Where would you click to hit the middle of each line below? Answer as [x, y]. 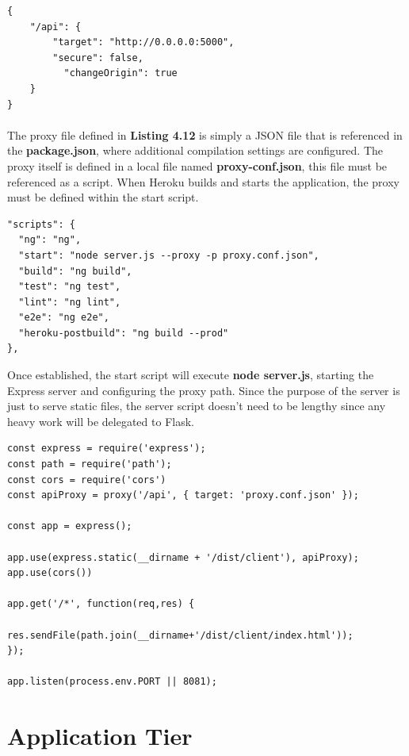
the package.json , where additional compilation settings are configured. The [195, 150]
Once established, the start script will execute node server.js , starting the [191, 375]
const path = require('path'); [90, 464]
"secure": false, [98, 58]
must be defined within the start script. [103, 197]
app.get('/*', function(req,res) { [101, 604]
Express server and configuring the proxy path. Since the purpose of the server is [204, 390]
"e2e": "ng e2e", [64, 318]
